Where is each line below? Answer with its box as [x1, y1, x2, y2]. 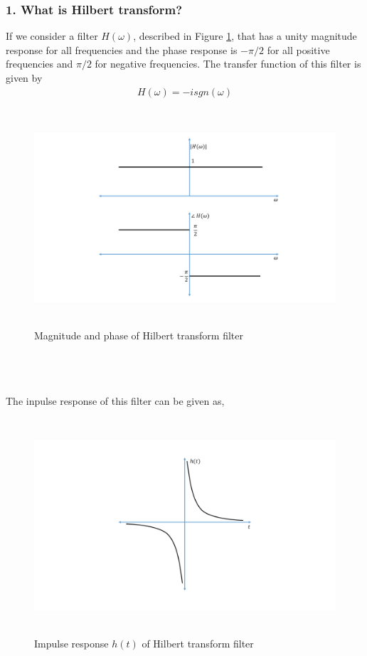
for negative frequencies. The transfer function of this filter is [95, 56, 361, 71]
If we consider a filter [6, 28, 98, 43]
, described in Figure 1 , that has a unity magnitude [133, 28, 357, 43]
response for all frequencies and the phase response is [6, 42, 238, 57]
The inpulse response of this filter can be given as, [6, 393, 225, 408]
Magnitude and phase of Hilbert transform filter [34, 327, 243, 342]
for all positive [267, 42, 330, 57]
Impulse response [34, 635, 109, 650]
